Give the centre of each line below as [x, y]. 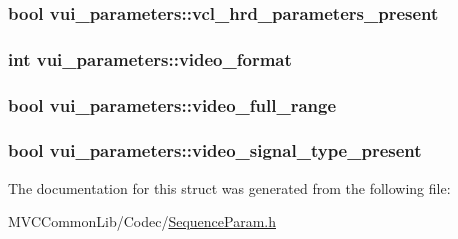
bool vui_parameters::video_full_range [172, 104]
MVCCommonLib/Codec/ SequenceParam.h [142, 221]
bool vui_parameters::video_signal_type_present [215, 150]
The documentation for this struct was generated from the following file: [229, 187]
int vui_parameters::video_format [150, 58]
